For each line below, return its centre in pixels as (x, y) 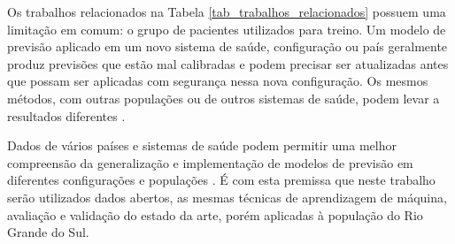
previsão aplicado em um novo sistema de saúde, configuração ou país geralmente (227, 46)
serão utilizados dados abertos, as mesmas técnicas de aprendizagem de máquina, (227, 197)
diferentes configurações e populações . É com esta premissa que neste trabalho (221, 180)
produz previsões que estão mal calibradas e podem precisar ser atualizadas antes (228, 63)
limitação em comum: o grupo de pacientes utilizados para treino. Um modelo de (227, 29)
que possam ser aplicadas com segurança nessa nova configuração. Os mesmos (218, 81)
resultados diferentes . (66, 115)
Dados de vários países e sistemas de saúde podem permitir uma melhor (202, 145)
